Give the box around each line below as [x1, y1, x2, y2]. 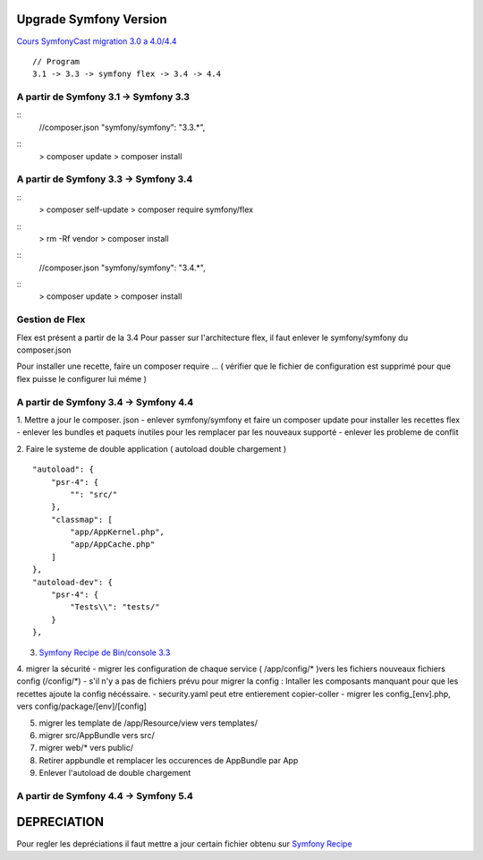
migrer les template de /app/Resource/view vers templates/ [38, 717, 258, 728]
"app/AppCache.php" [70, 540, 156, 549]
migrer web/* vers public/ [38, 743, 134, 754]
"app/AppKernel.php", [70, 527, 165, 537]
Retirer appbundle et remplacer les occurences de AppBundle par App [38, 754, 299, 765]
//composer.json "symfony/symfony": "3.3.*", [38, 122, 206, 132]
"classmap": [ [50, 515, 114, 524]
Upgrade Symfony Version [16, 12, 167, 27]
